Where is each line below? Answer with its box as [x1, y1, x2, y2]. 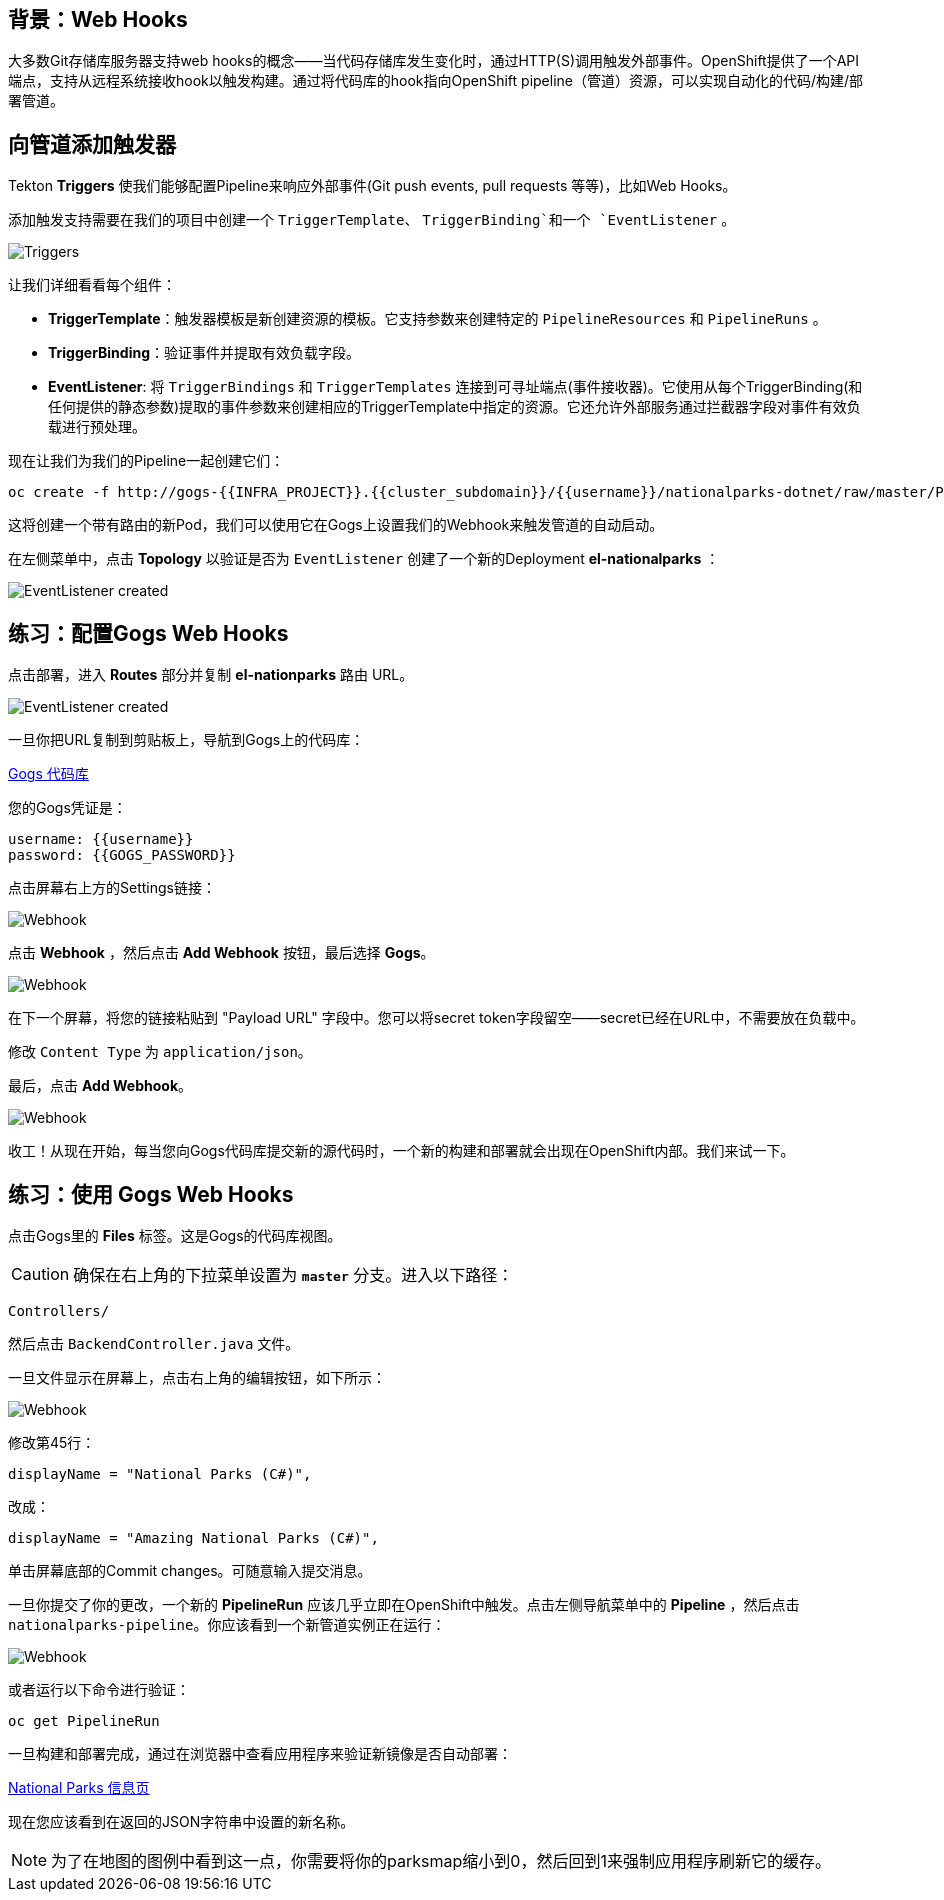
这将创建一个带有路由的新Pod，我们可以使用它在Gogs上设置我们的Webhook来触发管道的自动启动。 [8, 516, 664, 534]
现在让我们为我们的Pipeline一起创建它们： [8, 452, 285, 470]
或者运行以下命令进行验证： [8, 1680, 190, 1698]
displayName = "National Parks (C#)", [8, 1465, 312, 1482]
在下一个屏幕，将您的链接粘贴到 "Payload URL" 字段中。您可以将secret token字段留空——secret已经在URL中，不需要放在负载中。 [8, 1009, 865, 1027]
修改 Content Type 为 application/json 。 [8, 1043, 312, 1061]
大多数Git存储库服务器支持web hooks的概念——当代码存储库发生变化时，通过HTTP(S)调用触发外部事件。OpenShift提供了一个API [8, 52, 860, 70]
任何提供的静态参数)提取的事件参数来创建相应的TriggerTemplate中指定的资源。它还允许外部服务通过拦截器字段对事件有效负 [48, 398, 861, 416]
